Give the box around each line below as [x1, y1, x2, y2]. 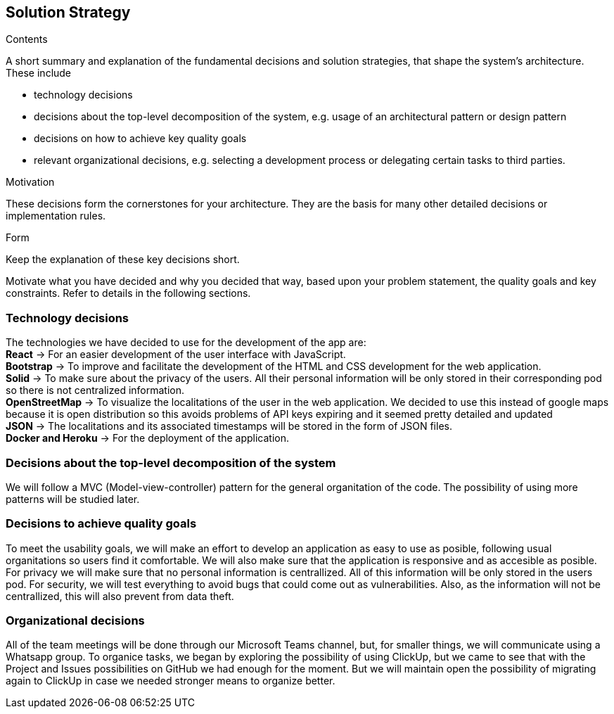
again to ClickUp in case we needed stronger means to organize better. [6, 675, 335, 687]
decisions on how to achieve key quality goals [34, 132, 247, 145]
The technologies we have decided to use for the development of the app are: [6, 336, 366, 349]
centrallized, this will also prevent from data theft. [6, 589, 234, 602]
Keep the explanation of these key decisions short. [6, 253, 240, 266]
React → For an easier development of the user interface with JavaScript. [6, 348, 346, 361]
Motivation [6, 176, 55, 189]
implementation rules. [6, 210, 106, 222]
